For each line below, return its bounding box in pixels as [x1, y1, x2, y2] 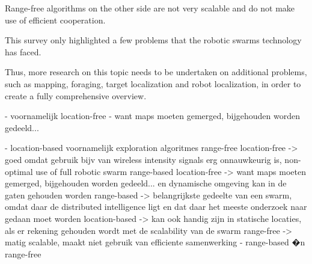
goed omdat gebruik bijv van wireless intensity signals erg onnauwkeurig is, [5, 153, 282, 165]
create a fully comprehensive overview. [5, 89, 147, 102]
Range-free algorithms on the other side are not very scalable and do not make [5, 2, 295, 14]
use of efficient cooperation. [5, 13, 106, 26]
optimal [5, 165, 33, 177]
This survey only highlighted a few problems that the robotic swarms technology [5, 34, 302, 46]
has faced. [5, 45, 41, 58]
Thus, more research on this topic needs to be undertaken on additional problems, [5, 66, 307, 78]
